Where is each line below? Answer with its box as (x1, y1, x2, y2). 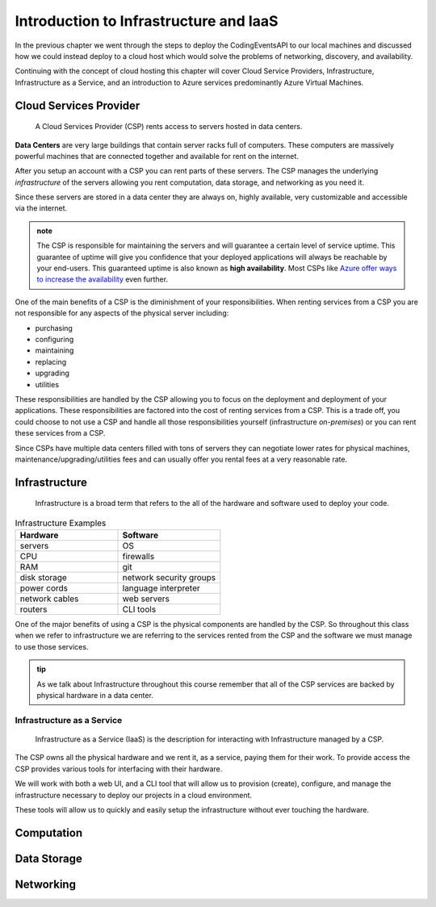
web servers (122, 593, 170, 604)
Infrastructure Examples (15, 517, 107, 529)
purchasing (35, 323, 73, 332)
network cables (19, 593, 79, 604)
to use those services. (15, 642, 89, 651)
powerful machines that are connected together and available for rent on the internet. (15, 151, 299, 161)
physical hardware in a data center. (36, 691, 153, 700)
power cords (19, 583, 69, 594)
